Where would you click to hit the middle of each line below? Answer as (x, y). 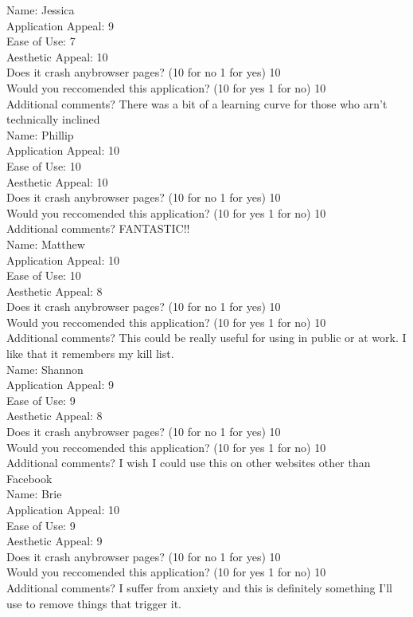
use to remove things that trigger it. (94, 603)
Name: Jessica (41, 10)
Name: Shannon (45, 369)
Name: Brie (34, 494)
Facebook (29, 478)
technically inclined (53, 119)
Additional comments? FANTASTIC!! (98, 228)
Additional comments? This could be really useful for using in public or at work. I (206, 338)
